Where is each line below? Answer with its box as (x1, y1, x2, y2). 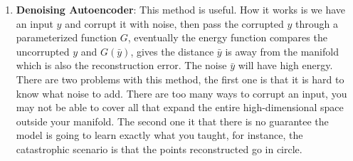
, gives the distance (130, 43, 214, 58)
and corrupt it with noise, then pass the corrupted (65, 16, 284, 31)
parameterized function (16, 30, 117, 45)
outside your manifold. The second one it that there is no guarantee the (16, 113, 329, 128)
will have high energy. (238, 58, 333, 73)
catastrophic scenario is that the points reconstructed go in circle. (16, 141, 302, 156)
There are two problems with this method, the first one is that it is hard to (16, 71, 344, 86)
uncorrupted (16, 43, 70, 58)
